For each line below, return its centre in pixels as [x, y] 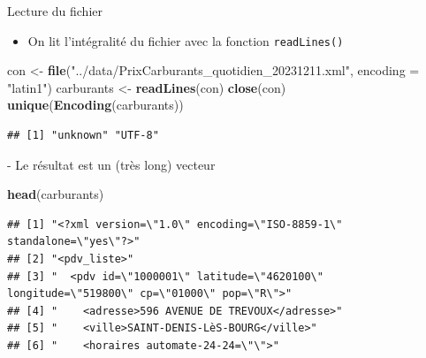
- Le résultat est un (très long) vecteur [111, 164]
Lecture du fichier [55, 11]
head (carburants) [56, 194]
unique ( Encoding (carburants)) [95, 105]
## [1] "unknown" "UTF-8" [83, 136]
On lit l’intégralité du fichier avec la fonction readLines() [186, 40]
